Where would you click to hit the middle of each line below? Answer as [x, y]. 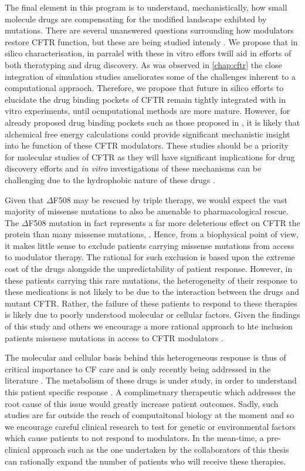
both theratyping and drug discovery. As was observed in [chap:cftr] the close [143, 64]
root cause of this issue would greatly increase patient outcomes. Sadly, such [142, 403]
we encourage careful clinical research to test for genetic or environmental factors [150, 426]
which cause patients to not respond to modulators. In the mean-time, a [134, 438]
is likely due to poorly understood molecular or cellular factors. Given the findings [152, 314]
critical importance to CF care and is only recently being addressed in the [138, 369]
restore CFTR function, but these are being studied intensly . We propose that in [151, 41]
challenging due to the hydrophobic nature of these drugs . [110, 179]
